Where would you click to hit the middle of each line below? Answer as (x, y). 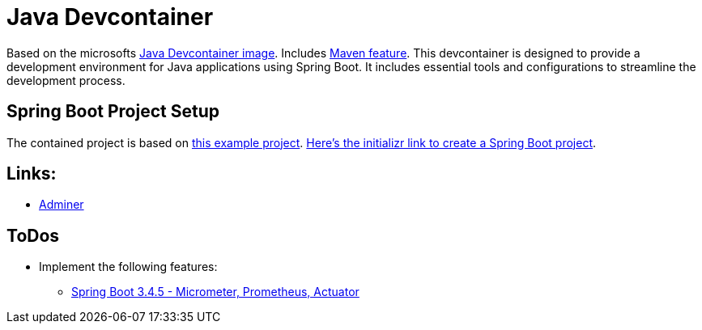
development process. (66, 80)
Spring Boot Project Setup (113, 112)
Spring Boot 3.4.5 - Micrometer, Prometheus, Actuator (215, 292)
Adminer (62, 205)
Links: (32, 174)
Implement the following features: (128, 267)
